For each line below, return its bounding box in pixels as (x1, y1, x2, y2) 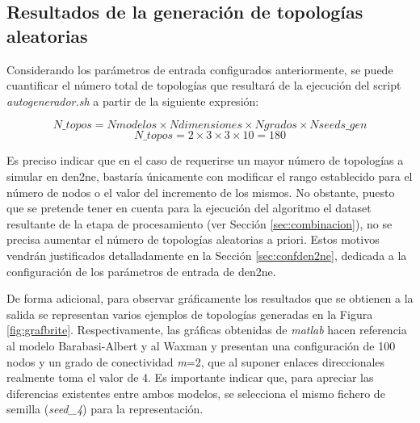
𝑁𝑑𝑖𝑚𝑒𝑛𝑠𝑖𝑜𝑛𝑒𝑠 (169, 119, 242, 132)
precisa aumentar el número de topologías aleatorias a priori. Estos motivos (6, 231, 380, 248)
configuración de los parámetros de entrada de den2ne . (6, 262, 276, 279)
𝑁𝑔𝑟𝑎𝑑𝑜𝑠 (254, 119, 297, 132)
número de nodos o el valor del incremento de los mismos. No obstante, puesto (6, 183, 395, 200)
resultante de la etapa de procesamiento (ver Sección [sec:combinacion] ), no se (6, 215, 393, 232)
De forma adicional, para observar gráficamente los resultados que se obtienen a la (6, 290, 414, 307)
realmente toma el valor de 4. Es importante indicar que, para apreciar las (6, 369, 374, 386)
